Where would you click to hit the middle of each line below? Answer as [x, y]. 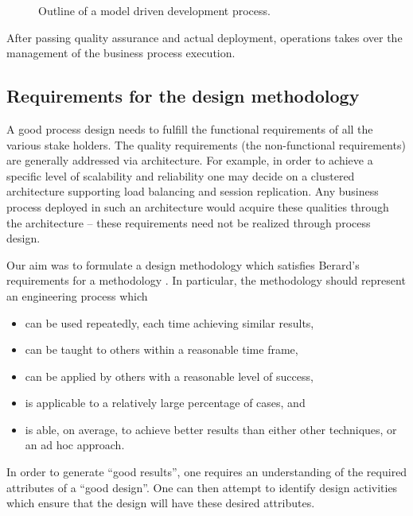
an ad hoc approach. [75, 445]
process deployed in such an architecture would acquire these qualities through [198, 206]
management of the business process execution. [121, 53]
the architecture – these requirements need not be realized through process [189, 222]
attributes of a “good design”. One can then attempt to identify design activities [202, 487]
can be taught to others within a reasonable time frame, [162, 349]
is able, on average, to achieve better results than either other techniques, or [211, 429]
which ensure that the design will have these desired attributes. [161, 503]
